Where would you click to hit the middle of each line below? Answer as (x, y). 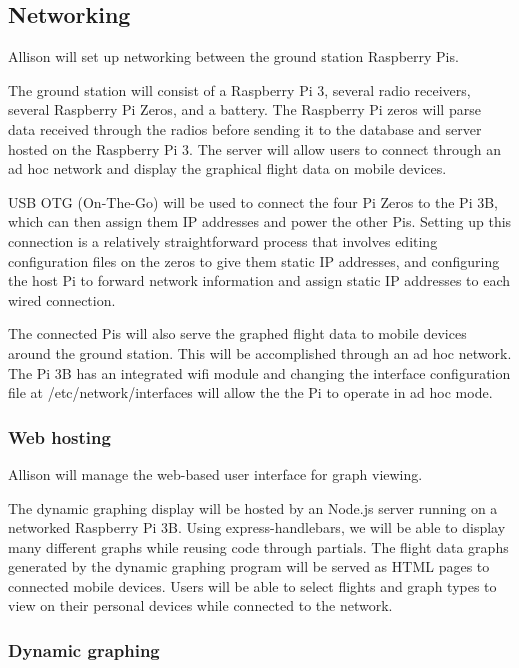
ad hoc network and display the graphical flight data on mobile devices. (227, 168)
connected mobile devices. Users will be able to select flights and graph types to (252, 585)
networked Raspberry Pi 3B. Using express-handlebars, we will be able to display (257, 527)
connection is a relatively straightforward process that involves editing (223, 240)
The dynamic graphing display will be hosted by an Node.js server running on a (253, 507)
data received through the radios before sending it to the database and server (245, 128)
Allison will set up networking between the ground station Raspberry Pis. (233, 56)
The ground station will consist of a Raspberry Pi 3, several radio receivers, (239, 89)
